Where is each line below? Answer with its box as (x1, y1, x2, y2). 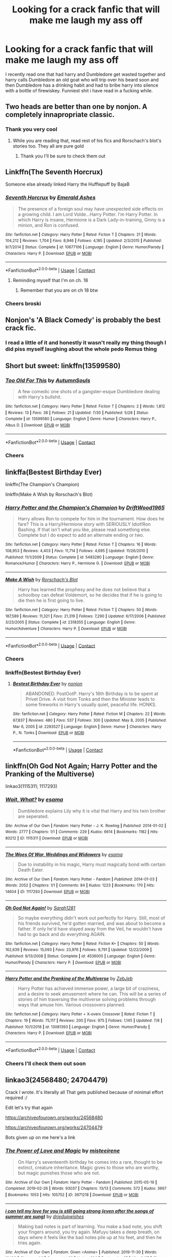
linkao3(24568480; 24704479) (5, 1076, 108, 1084)
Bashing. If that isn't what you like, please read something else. (17, 526, 151, 533)
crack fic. (5, 324, 36, 333)
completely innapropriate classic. (5, 110, 115, 119)
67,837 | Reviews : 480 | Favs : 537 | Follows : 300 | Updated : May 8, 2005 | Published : (12, 718, 167, 723)
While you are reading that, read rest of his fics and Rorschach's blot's (12, 137, 162, 144)
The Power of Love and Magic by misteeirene (5, 1147, 120, 1154)
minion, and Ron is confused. (17, 222, 79, 228)
